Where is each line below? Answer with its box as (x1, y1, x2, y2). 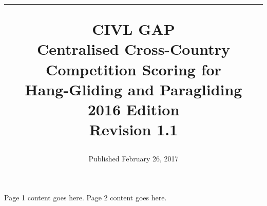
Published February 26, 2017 (88, 153, 179, 164)
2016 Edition (87, 98, 180, 119)
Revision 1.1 (89, 119, 178, 140)
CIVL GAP (92, 18, 175, 39)
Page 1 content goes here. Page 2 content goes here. (4, 192, 167, 202)
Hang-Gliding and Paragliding (25, 78, 242, 99)
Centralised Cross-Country (36, 38, 231, 59)
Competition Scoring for (46, 58, 221, 79)
